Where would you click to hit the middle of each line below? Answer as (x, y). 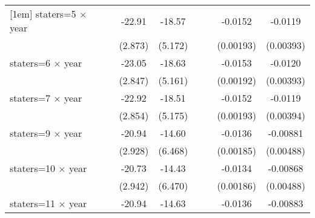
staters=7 (30, 98)
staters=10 (32, 168)
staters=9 (30, 133)
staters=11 (32, 203)
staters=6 (30, 63)
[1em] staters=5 (43, 14)
